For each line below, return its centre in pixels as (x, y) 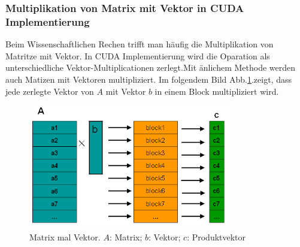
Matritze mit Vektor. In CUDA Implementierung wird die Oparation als (138, 55)
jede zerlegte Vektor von (50, 91)
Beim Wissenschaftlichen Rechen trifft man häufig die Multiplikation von (140, 44)
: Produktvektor (216, 237)
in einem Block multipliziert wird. (217, 91)
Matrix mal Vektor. (65, 237)
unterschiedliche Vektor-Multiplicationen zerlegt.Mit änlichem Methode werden (151, 67)
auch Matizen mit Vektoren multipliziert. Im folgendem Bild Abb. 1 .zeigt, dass (149, 79)
